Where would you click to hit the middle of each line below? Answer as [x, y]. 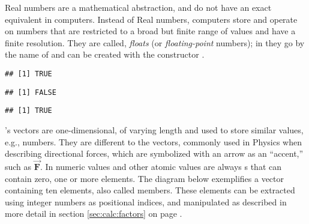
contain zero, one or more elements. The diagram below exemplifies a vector [144, 178]
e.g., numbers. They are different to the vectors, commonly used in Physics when [153, 141]
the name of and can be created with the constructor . [105, 54]
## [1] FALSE [31, 92]
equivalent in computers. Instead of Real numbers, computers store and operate [151, 19]
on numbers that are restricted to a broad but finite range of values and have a [150, 31]
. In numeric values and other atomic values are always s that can [160, 166]
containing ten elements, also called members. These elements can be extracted [150, 190]
